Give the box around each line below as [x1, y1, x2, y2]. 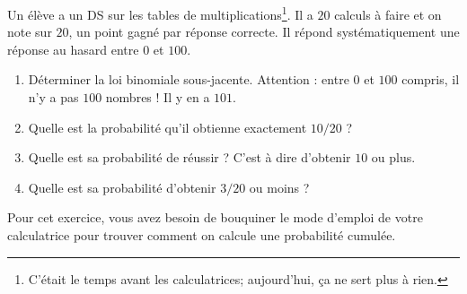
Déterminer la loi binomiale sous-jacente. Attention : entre [28, 70, 349, 89]
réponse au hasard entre [7, 39, 139, 58]
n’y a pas [28, 88, 79, 107]
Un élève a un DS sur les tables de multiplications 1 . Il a [7, 3, 313, 23]
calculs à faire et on [334, 4, 442, 23]
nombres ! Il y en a [105, 88, 210, 107]
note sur [7, 22, 52, 41]
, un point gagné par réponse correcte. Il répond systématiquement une [68, 22, 460, 41]
